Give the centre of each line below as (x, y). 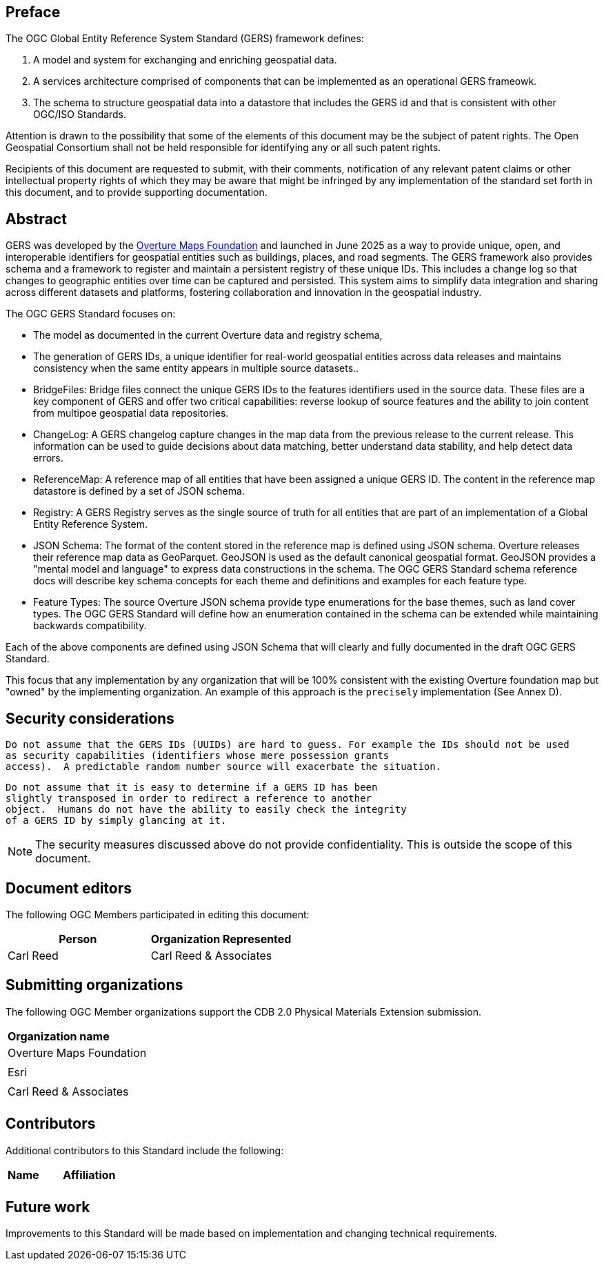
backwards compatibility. (90, 626)
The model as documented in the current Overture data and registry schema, (208, 335)
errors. (48, 458)
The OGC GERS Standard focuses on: (91, 314)
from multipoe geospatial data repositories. (131, 413)
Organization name (59, 1036)
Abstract (36, 219)
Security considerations (90, 718)
